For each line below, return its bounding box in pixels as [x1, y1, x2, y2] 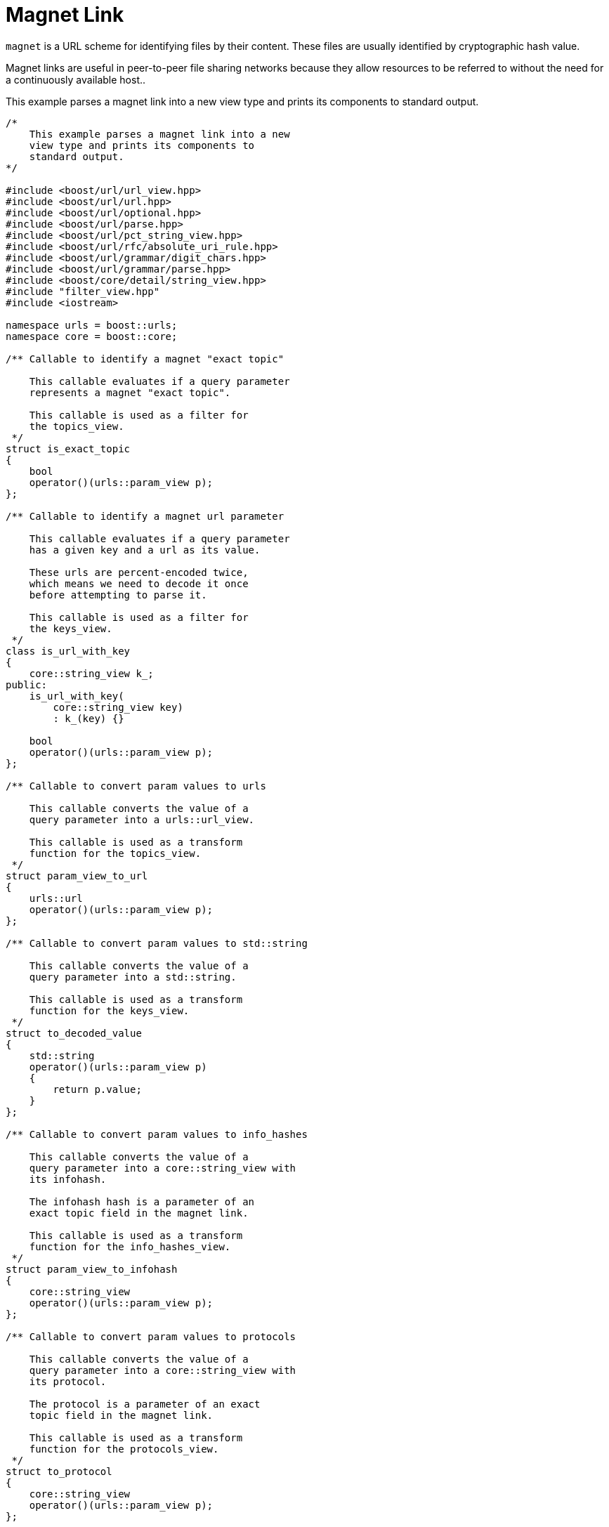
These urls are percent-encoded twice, [29, 566, 249, 578]
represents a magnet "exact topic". [29, 386, 231, 398]
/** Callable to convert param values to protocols [6, 1330, 296, 1342]
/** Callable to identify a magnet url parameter [6, 510, 284, 522]
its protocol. [29, 1375, 107, 1387]
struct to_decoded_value [6, 1027, 142, 1039]
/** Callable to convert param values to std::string [6, 937, 308, 949]
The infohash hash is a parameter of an [29, 1195, 255, 1207]
